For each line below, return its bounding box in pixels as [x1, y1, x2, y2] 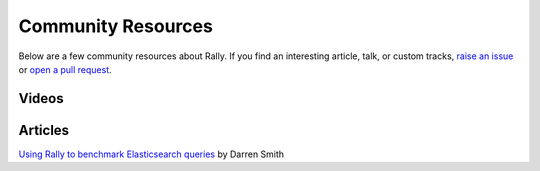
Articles [18, 121, 70, 139]
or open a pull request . [18, 63, 112, 75]
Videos [18, 90, 64, 107]
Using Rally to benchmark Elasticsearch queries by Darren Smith [18, 148, 285, 160]
